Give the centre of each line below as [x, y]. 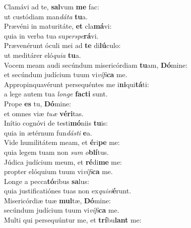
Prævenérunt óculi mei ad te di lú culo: [63, 45]
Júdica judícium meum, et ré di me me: [63, 161]
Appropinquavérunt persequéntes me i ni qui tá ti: [77, 84]
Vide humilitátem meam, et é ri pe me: [62, 142]
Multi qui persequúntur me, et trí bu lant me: [73, 220]
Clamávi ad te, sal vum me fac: [52, 6]
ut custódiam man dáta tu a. [46, 16]
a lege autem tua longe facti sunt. [56, 94]
